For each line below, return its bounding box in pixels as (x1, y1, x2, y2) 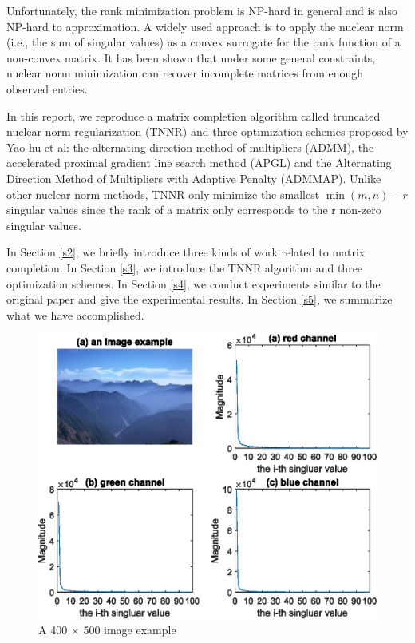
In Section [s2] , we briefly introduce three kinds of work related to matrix (6, 244, 366, 260)
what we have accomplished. (6, 306, 144, 323)
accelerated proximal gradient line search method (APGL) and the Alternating (6, 154, 392, 171)
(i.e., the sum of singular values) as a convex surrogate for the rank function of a (6, 34, 401, 50)
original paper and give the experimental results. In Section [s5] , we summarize (6, 291, 393, 308)
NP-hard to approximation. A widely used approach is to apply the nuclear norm (6, 18, 404, 34)
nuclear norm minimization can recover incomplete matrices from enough (6, 65, 364, 81)
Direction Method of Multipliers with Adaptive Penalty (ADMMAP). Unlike (6, 169, 381, 186)
